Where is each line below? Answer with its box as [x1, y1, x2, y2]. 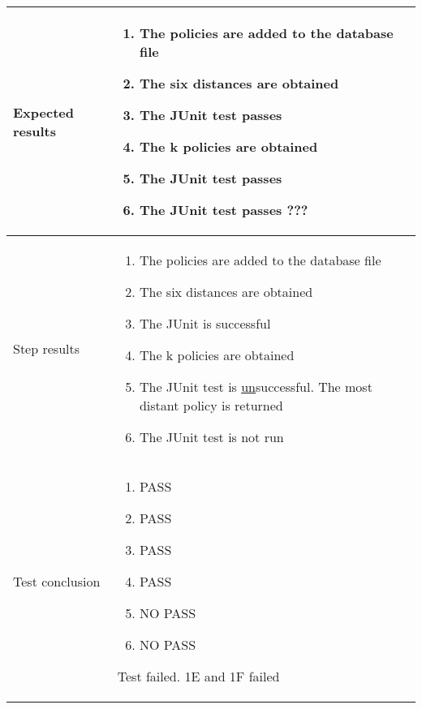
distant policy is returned [139, 396, 283, 415]
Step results [13, 339, 80, 358]
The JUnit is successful [139, 314, 271, 333]
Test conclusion [13, 572, 101, 591]
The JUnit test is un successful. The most [139, 377, 372, 396]
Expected [13, 102, 74, 122]
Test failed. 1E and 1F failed [117, 667, 280, 685]
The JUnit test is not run [139, 428, 284, 446]
